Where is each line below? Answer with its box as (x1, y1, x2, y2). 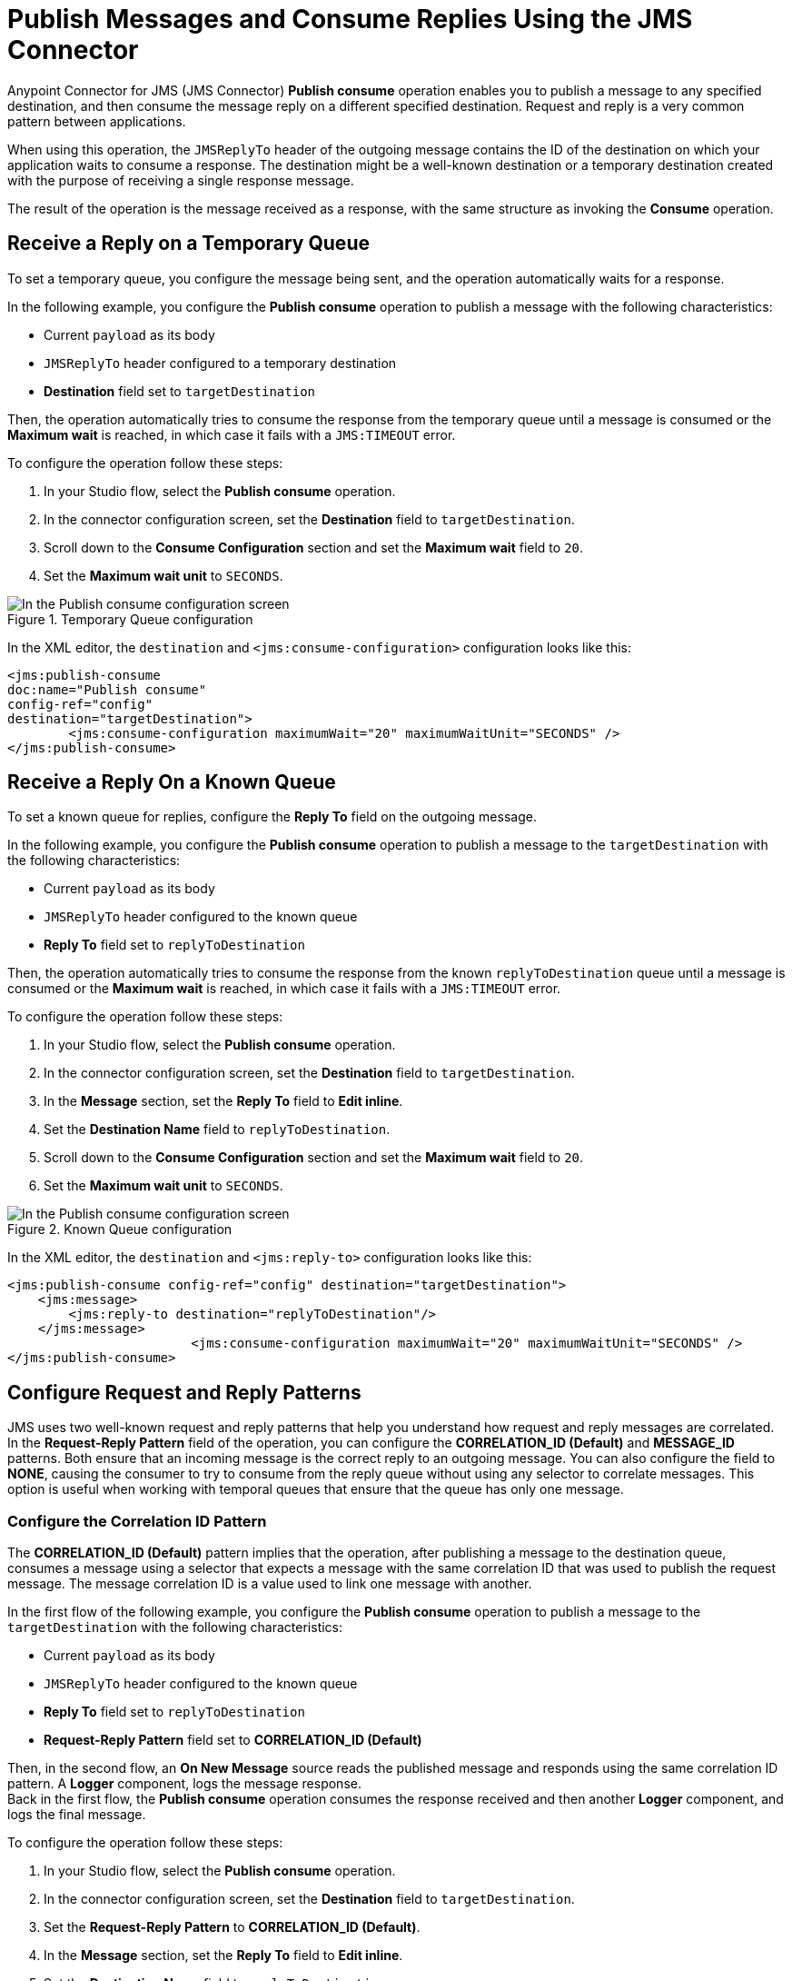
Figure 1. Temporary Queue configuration (7, 611, 253, 627)
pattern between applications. (7, 113, 186, 129)
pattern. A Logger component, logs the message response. (7, 1776, 361, 1792)
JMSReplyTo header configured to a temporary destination (44, 354, 397, 371)
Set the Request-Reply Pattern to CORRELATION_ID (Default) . (44, 1919, 421, 1936)
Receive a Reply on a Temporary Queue (7, 232, 370, 255)
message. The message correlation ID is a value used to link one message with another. (7, 1576, 532, 1592)
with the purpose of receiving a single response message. (7, 172, 354, 188)
